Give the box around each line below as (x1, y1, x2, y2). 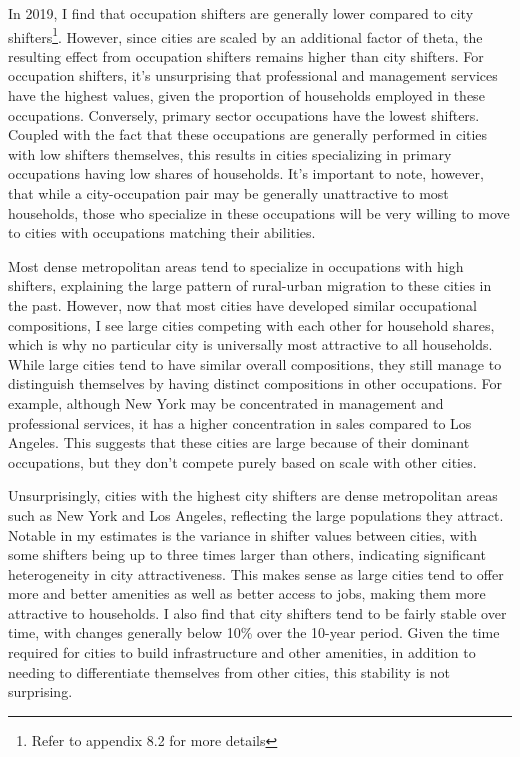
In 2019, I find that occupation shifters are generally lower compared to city (8, 3, 474, 23)
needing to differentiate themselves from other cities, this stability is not (8, 661, 450, 682)
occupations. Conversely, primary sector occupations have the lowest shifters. (8, 104, 480, 125)
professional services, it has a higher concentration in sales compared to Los (8, 412, 472, 433)
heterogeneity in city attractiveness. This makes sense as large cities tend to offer (8, 563, 504, 584)
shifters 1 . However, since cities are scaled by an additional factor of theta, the (8, 23, 483, 47)
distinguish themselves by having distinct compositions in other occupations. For (8, 373, 503, 394)
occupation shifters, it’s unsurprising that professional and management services (8, 65, 498, 86)
